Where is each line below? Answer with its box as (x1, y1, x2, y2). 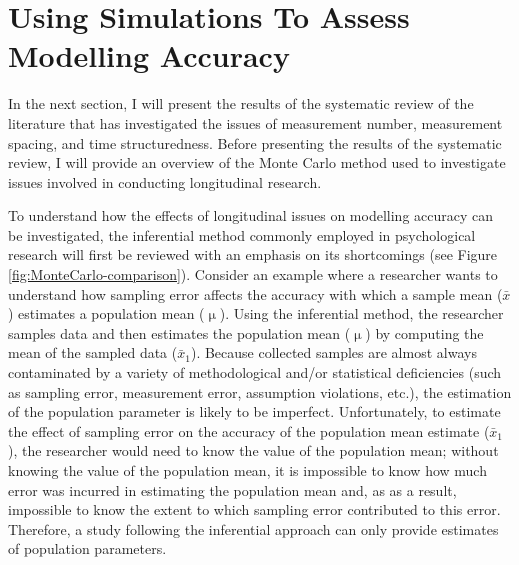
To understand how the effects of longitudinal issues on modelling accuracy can (8, 205, 494, 226)
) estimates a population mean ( (8, 303, 205, 324)
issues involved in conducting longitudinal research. (8, 171, 322, 192)
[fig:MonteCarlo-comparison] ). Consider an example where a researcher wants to (8, 264, 498, 285)
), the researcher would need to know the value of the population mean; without (8, 440, 499, 461)
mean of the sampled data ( (8, 342, 178, 363)
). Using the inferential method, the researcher (219, 303, 504, 324)
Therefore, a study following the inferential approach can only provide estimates (8, 518, 499, 539)
